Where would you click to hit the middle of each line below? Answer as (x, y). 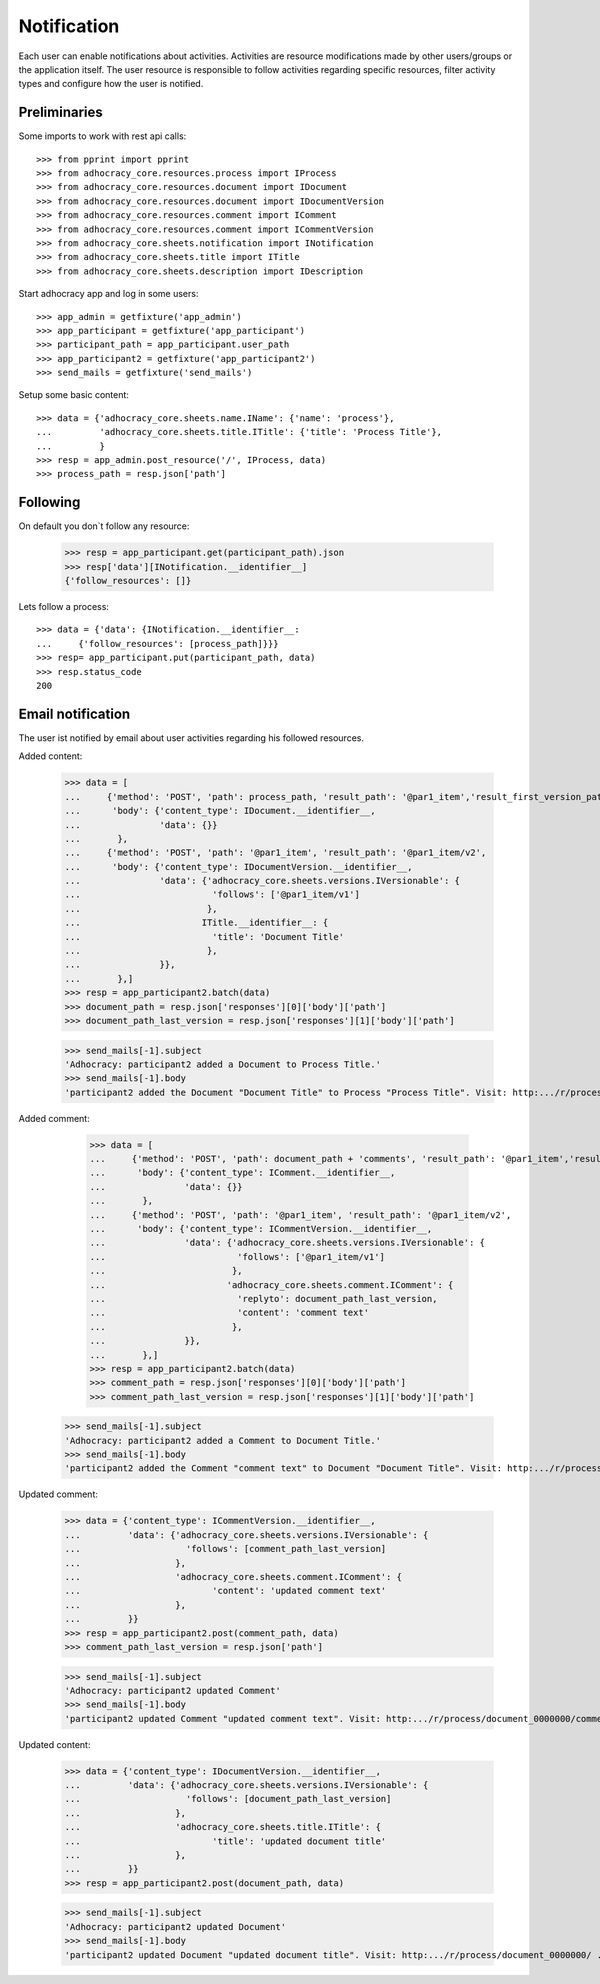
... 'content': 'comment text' (229, 1313)
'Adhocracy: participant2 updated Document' (175, 1926)
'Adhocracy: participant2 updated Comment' (173, 1690)
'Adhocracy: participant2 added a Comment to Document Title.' (223, 1440)
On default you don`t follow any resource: (104, 526)
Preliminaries (61, 112)
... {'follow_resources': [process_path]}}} (157, 643)
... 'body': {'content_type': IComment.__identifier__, (242, 1173)
